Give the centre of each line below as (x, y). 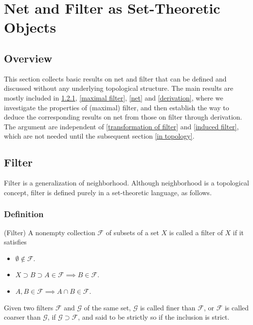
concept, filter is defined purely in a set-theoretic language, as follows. (108, 192)
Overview (28, 58)
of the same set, (107, 307)
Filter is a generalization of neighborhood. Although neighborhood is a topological (126, 183)
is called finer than (168, 307)
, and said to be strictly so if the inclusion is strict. (154, 317)
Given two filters (29, 307)
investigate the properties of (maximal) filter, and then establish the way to (117, 107)
